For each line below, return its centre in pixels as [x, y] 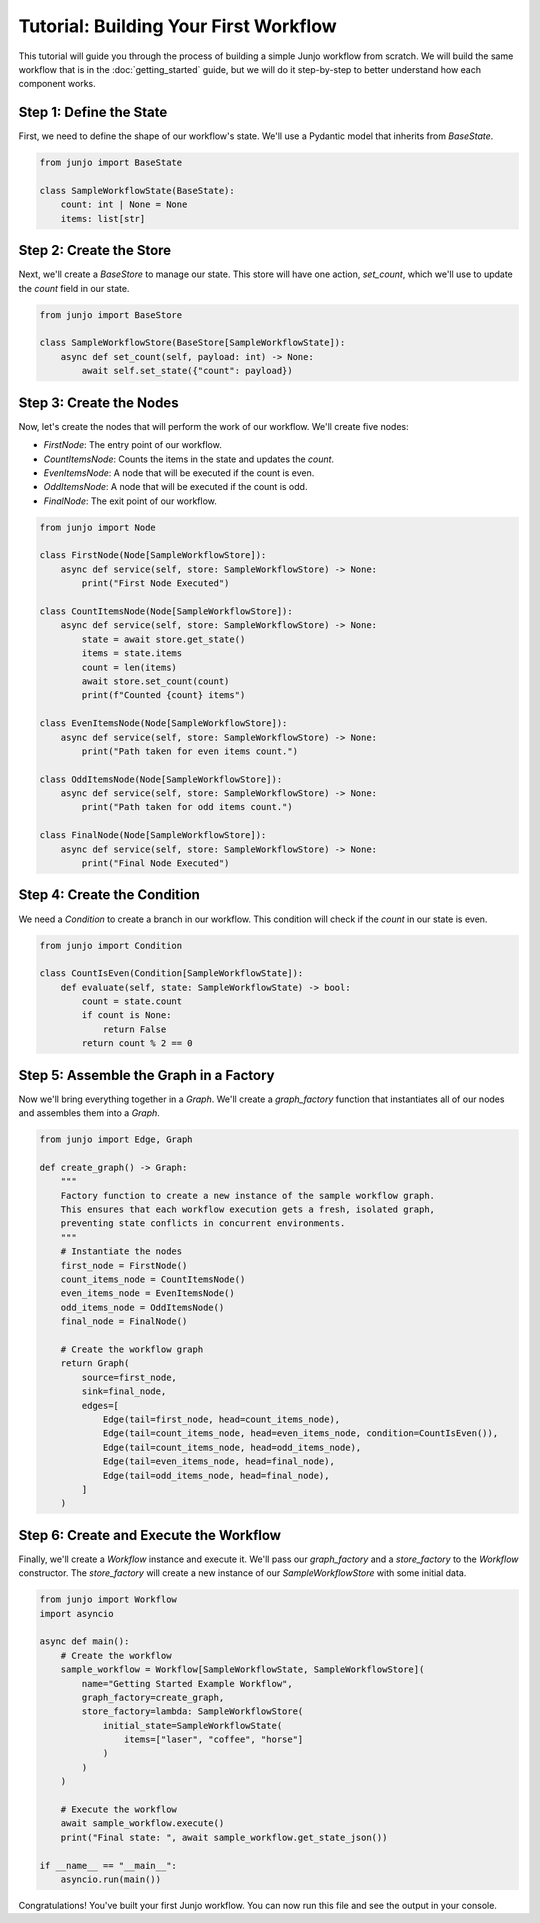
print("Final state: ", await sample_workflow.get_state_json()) [224, 1837]
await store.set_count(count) [155, 681]
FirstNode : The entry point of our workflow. [132, 445]
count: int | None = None [124, 204]
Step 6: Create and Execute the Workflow [150, 1535]
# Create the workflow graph [132, 1349]
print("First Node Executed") [155, 583]
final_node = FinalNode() [124, 1321]
